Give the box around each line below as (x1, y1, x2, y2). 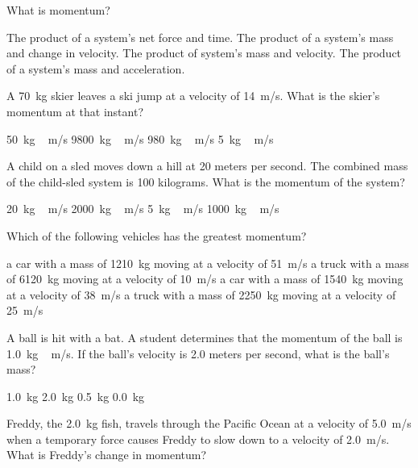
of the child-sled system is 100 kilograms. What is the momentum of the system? (6, 173, 405, 190)
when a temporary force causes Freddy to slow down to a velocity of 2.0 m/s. (6, 430, 390, 447)
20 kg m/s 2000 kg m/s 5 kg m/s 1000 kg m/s (6, 200, 279, 217)
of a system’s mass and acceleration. (6, 60, 185, 77)
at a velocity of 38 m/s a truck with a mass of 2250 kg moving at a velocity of (6, 286, 396, 303)
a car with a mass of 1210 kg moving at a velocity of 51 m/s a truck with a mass (6, 254, 409, 271)
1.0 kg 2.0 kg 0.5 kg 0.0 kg (6, 387, 145, 404)
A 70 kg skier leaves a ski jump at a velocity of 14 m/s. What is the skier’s (6, 87, 380, 104)
